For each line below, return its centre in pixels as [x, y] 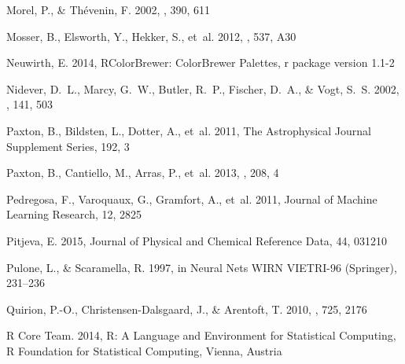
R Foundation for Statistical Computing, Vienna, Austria [144, 350]
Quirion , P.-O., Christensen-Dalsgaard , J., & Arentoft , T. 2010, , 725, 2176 [187, 309]
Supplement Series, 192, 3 [68, 146]
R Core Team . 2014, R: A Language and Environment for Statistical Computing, [201, 335]
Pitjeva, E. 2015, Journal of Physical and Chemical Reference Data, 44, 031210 [197, 240]
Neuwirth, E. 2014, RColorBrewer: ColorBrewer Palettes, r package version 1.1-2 [201, 63]
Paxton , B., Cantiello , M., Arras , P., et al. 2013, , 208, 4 [143, 173]
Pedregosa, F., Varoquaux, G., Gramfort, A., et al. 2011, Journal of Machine [192, 199]
